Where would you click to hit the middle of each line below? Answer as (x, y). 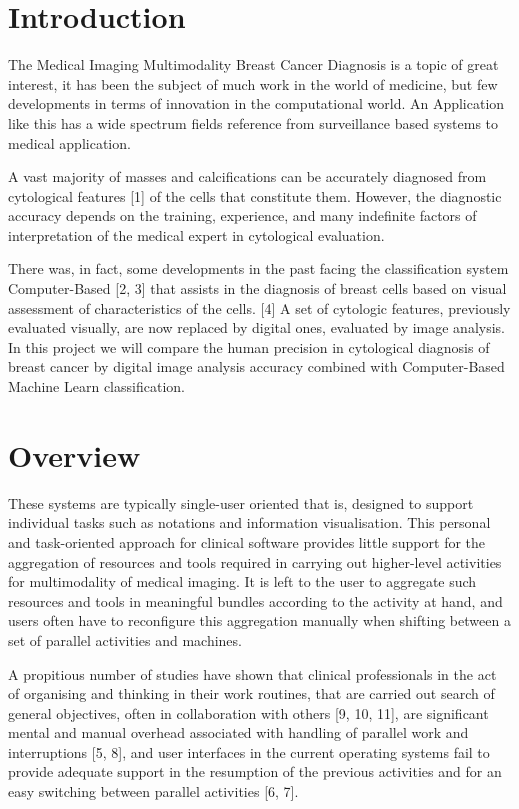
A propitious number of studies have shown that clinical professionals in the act (252, 673)
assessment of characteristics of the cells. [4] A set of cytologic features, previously (259, 307)
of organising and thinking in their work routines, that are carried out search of (251, 693)
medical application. (69, 142)
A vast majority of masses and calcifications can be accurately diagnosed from (247, 176)
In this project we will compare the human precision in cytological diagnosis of (249, 346)
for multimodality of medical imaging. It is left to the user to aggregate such (242, 581)
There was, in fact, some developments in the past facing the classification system (258, 268)
